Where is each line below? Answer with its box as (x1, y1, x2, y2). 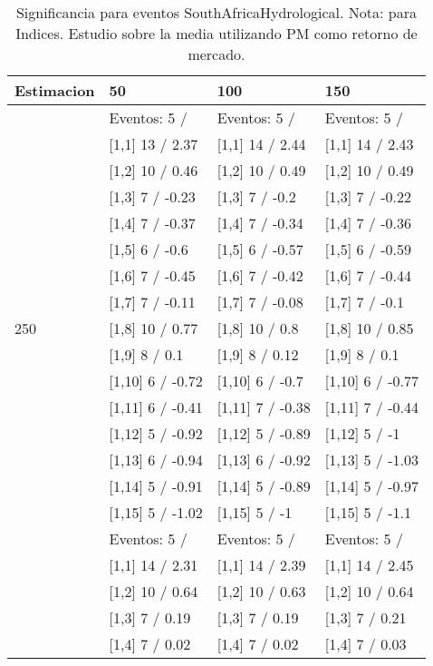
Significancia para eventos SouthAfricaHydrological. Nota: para (15, 2, 418, 23)
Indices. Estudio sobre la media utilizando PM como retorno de (15, 23, 418, 44)
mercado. (188, 44, 245, 64)
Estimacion (14, 80, 95, 101)
